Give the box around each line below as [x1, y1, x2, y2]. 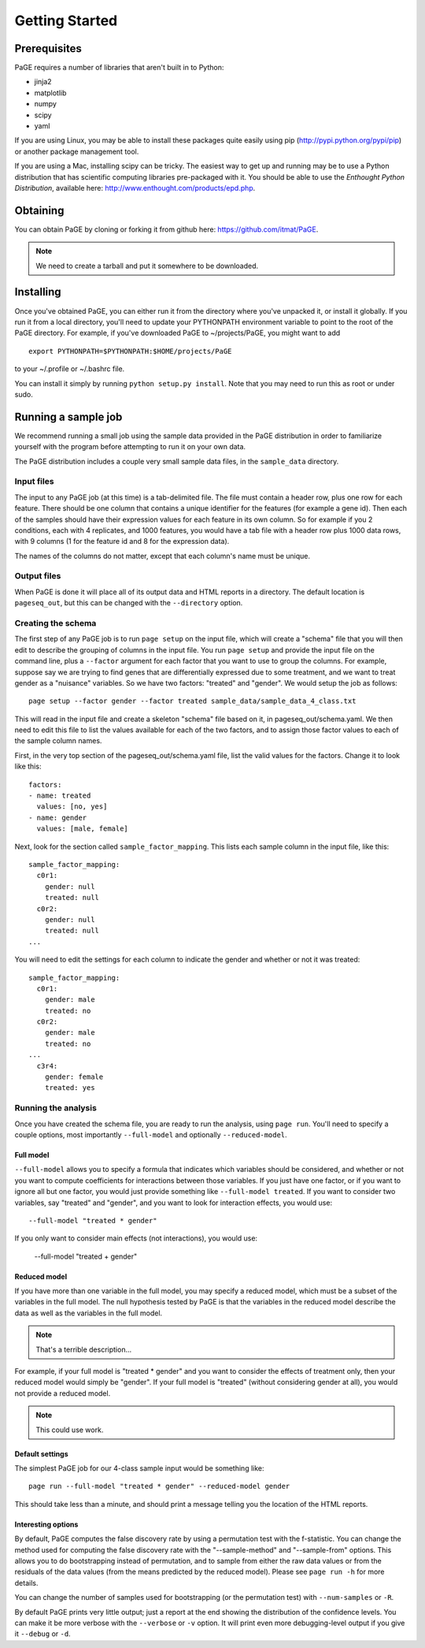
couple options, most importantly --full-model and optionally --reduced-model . [14, 1129, 287, 1139]
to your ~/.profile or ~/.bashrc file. [14, 364, 125, 374]
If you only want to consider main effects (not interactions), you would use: [14, 1233, 258, 1243]
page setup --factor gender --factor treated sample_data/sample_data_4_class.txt [28, 697, 357, 705]
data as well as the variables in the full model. [14, 1308, 163, 1318]
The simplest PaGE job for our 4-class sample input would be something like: [14, 1463, 264, 1473]
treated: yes [44, 1084, 95, 1092]
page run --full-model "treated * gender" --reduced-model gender [28, 1482, 290, 1491]
